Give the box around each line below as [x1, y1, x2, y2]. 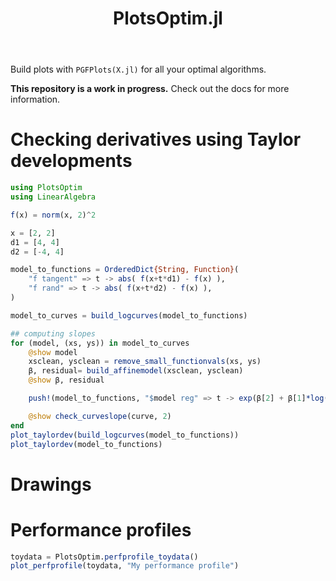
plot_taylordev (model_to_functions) [10, 439, 163, 449]
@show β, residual [28, 375, 105, 386]
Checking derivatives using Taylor [10, 128, 302, 151]
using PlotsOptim [10, 183, 83, 193]
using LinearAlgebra [10, 192, 97, 202]
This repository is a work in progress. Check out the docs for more [10, 83, 290, 95]
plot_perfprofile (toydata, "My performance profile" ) [10, 561, 240, 571]
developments [10, 150, 133, 172]
